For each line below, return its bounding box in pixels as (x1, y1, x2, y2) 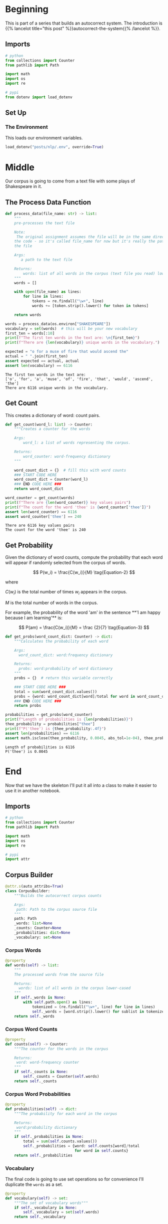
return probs (14, 703, 41, 708)
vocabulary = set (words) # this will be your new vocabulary (5, 326, 137, 331)
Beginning (5, 4, 49, 15)
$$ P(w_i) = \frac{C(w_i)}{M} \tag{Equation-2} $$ (33, 569, 135, 575)
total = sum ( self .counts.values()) (23, 1139, 97, 1144)
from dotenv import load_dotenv (5, 94, 72, 100)
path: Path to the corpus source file (16, 907, 97, 912)
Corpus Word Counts (5, 1026, 57, 1033)
